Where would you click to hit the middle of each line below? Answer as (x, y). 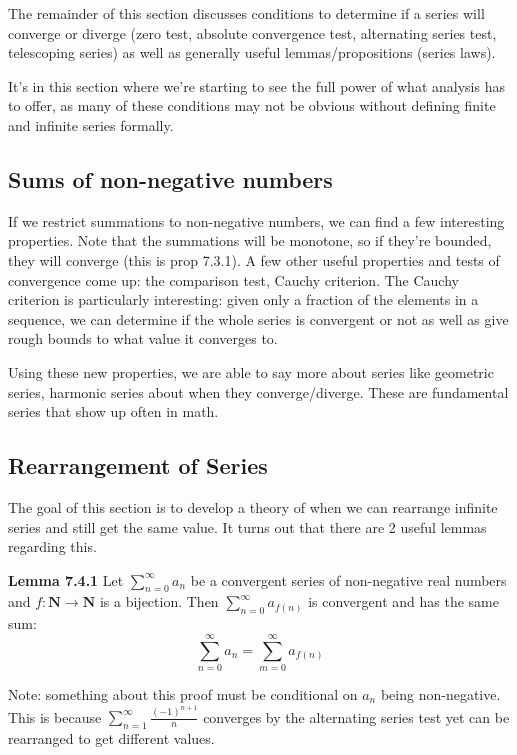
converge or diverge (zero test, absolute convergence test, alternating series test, (252, 32)
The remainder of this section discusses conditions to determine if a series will (246, 13)
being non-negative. (440, 694)
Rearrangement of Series (138, 465)
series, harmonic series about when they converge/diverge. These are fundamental (258, 391)
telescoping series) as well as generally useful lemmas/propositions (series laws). (252, 52)
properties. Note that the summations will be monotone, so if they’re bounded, (250, 240)
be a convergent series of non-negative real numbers (348, 579)
